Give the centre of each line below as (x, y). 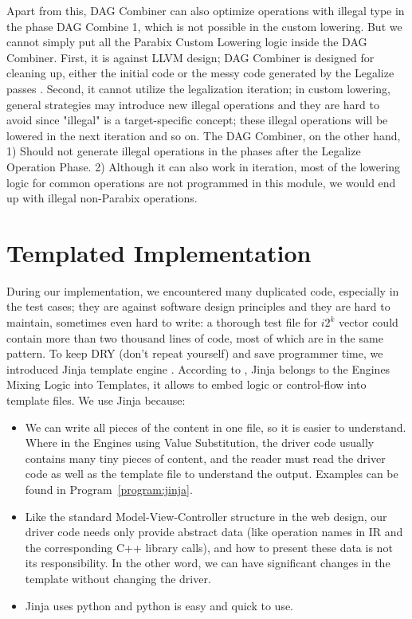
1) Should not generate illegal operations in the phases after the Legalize (184, 151)
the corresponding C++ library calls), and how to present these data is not (209, 547)
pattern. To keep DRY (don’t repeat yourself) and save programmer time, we (195, 353)
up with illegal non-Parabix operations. (102, 198)
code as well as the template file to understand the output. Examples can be (212, 474)
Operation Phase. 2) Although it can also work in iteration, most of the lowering (204, 166)
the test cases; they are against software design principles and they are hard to (198, 306)
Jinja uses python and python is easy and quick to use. (159, 605)
